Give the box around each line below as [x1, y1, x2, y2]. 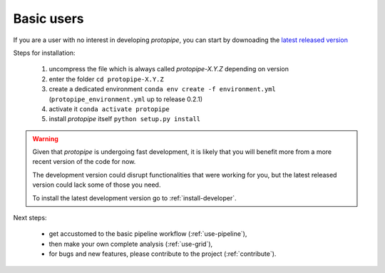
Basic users [13, 11, 85, 26]
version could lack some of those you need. [32, 180, 161, 189]
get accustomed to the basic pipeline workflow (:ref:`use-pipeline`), [48, 230, 247, 238]
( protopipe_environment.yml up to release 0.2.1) [48, 95, 203, 103]
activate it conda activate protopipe [48, 104, 170, 113]
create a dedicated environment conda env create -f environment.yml [48, 85, 276, 93]
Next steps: [13, 214, 47, 222]
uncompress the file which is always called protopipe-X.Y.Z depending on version [48, 65, 289, 73]
